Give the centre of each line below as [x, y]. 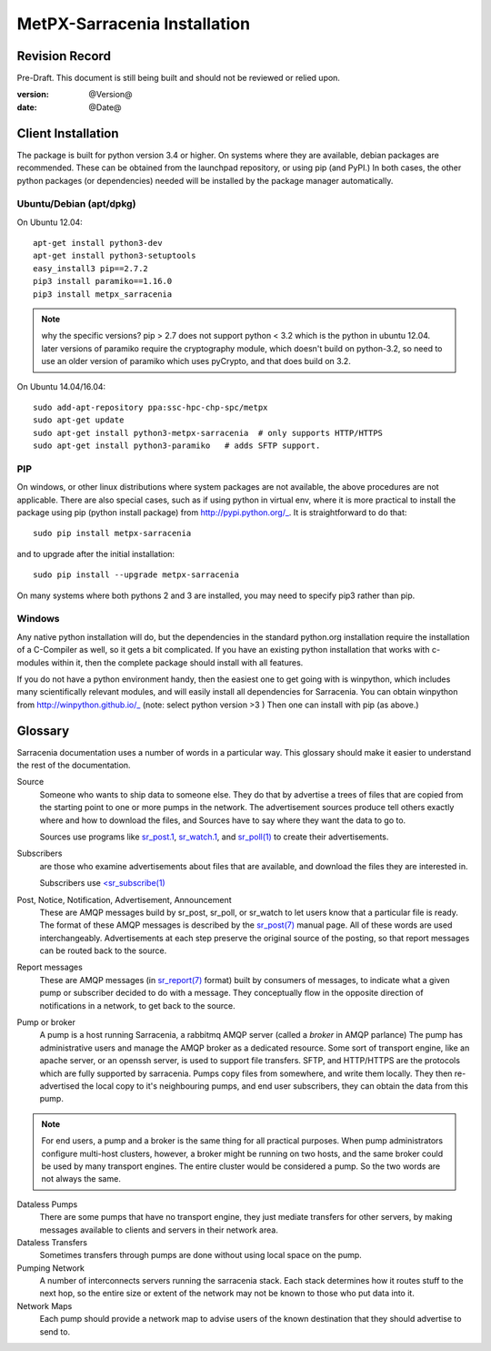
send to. [55, 1331]
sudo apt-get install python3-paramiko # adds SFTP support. [177, 446]
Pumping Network [51, 1268]
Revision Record [64, 56]
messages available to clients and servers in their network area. [159, 1230]
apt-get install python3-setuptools [115, 256]
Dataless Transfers [52, 1242]
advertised [60, 1086]
